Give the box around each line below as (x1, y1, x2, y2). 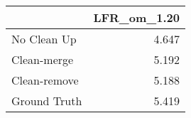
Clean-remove (11, 72, 79, 88)
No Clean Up (11, 31, 77, 47)
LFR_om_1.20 (93, 9, 180, 26)
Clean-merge (11, 51, 74, 68)
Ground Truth (11, 92, 82, 109)
